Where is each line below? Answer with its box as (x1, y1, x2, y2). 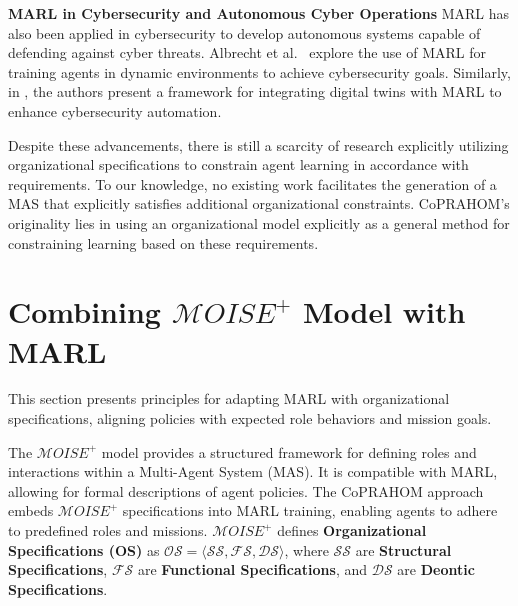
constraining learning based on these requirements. (8, 232, 319, 253)
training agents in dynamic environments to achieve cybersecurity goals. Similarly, (8, 61, 511, 82)
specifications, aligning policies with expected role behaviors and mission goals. (8, 408, 492, 429)
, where (284, 539, 329, 560)
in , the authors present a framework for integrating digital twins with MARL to (8, 81, 502, 102)
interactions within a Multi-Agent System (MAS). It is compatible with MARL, (8, 461, 498, 482)
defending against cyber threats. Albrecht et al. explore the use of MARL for (8, 42, 486, 63)
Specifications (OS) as (8, 539, 160, 560)
